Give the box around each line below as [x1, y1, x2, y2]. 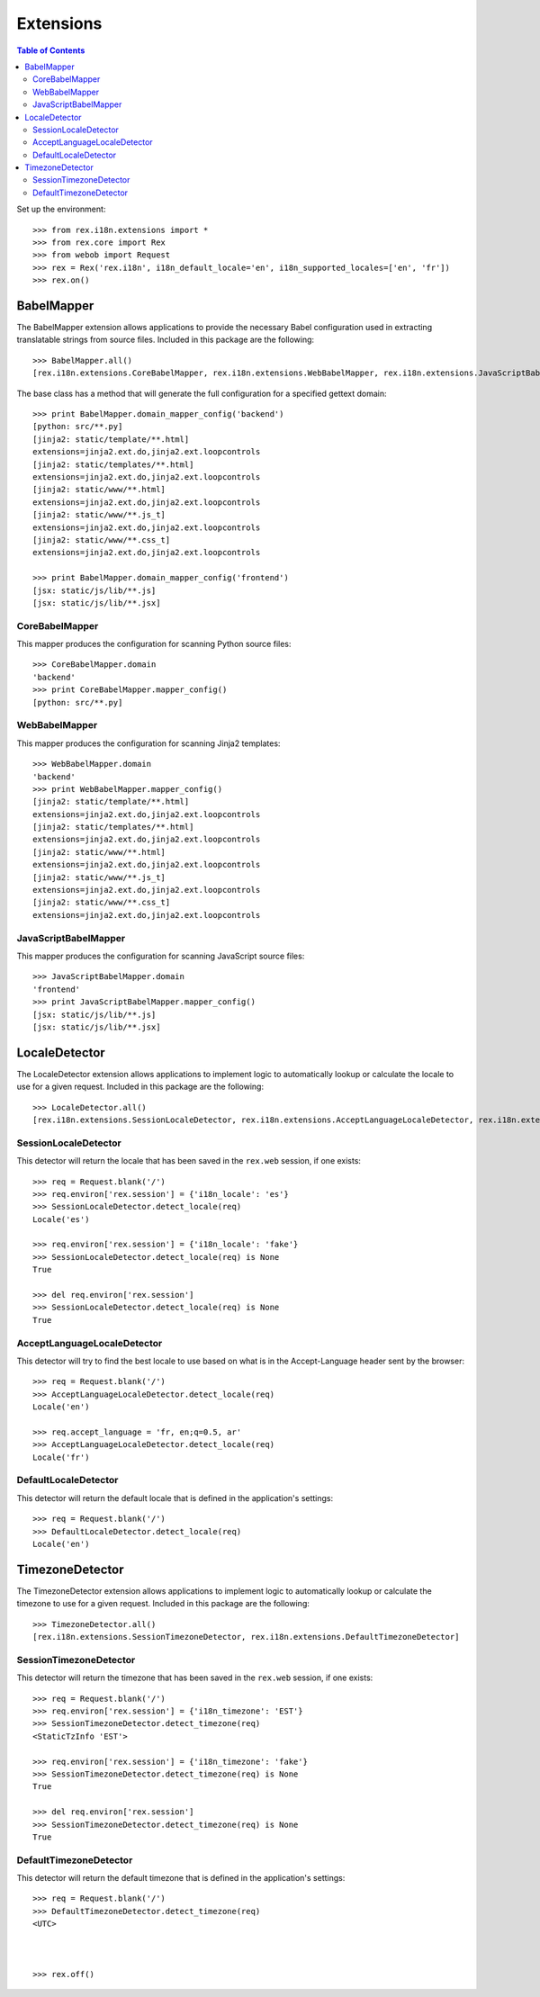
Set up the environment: [16, 203, 106, 215]
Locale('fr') [32, 1452, 90, 1462]
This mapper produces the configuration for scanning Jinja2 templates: [16, 738, 281, 749]
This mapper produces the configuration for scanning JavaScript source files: [16, 950, 305, 961]
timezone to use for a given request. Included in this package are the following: [16, 1598, 310, 1609]
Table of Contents [16, 45, 85, 56]
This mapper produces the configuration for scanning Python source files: [16, 639, 292, 650]
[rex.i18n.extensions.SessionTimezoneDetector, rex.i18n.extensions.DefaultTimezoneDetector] [32, 1632, 460, 1642]
